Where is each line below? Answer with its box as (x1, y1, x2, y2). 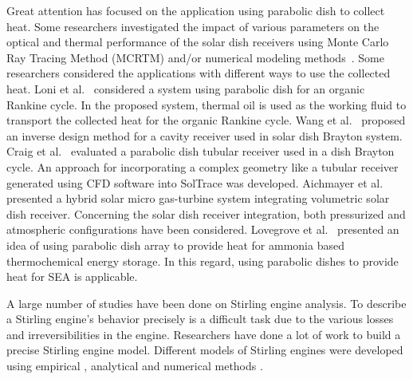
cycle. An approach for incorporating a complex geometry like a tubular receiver (6, 158, 399, 175)
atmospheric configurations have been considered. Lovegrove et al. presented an (6, 221, 399, 238)
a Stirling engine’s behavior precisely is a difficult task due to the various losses (6, 310, 394, 327)
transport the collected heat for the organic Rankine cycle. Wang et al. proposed (6, 112, 406, 128)
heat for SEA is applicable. (6, 268, 138, 285)
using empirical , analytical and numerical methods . (6, 357, 263, 374)
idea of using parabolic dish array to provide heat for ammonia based (6, 236, 344, 253)
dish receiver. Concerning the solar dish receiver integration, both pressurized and (6, 205, 406, 222)
